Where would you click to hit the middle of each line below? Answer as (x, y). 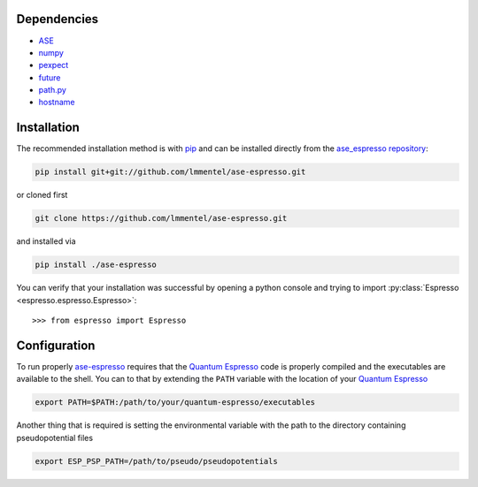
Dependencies (58, 19)
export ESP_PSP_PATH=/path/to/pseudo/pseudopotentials (156, 461)
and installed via (46, 241)
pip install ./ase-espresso (96, 265)
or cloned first (42, 195)
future (50, 77)
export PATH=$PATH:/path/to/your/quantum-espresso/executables (175, 403)
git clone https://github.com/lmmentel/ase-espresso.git (161, 218)
